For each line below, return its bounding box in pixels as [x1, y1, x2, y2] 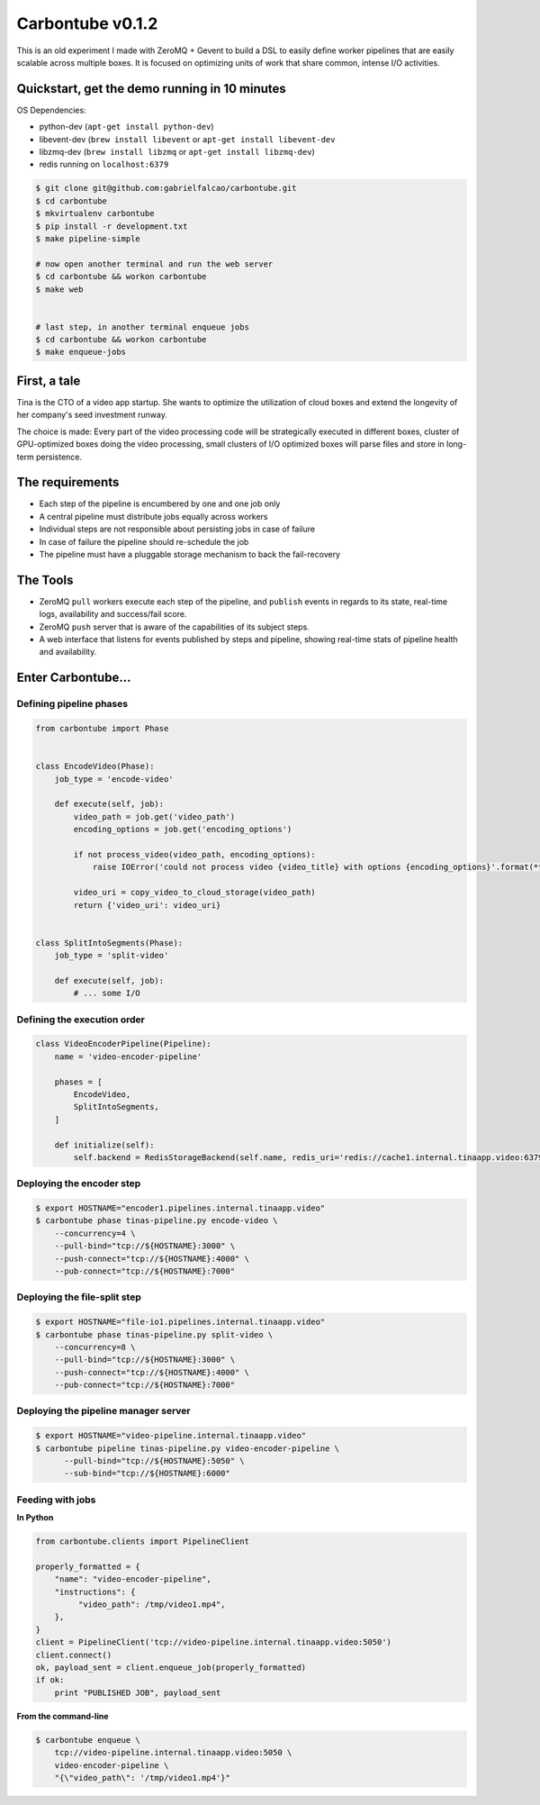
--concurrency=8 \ [54, 1342, 136, 1352]
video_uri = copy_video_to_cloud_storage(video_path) [73, 887, 316, 898]
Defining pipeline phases [16, 698, 129, 711]
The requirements [16, 475, 120, 490]
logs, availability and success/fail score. [39, 609, 187, 620]
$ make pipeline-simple [35, 233, 141, 243]
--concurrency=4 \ [54, 1228, 136, 1238]
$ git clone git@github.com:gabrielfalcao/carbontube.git [35, 183, 297, 194]
